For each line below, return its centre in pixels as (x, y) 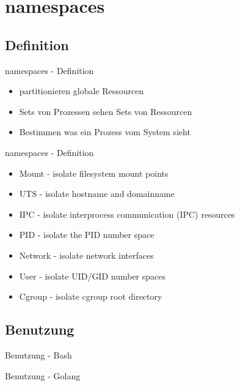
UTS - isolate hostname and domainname (97, 194)
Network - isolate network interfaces (86, 255)
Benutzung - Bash (38, 354)
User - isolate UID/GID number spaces (93, 276)
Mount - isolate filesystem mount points (94, 173)
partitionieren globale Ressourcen (82, 91)
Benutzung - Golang (43, 375)
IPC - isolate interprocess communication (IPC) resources (127, 214)
